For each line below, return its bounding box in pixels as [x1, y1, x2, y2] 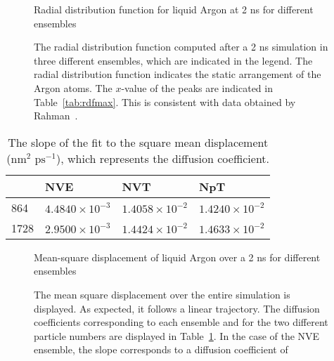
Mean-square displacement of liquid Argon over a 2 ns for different [34, 249, 321, 264]
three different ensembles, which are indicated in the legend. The [34, 53, 313, 67]
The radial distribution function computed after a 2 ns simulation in [34, 39, 328, 54]
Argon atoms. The [34, 80, 113, 95]
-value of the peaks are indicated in [121, 80, 273, 95]
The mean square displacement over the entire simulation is [34, 287, 290, 301]
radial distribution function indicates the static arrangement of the [34, 67, 321, 81]
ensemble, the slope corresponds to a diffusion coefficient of [34, 342, 288, 357]
